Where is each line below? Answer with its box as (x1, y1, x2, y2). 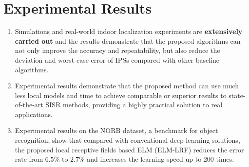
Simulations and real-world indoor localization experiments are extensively (15, 26, 243, 36)
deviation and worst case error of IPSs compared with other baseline (15, 54, 219, 65)
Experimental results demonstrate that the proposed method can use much (15, 81, 239, 91)
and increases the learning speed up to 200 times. (87, 154, 234, 164)
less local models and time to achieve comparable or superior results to (15, 90, 227, 100)
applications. (15, 109, 53, 119)
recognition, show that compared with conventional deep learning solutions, (15, 135, 240, 145)
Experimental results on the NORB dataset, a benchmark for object (15, 125, 218, 135)
